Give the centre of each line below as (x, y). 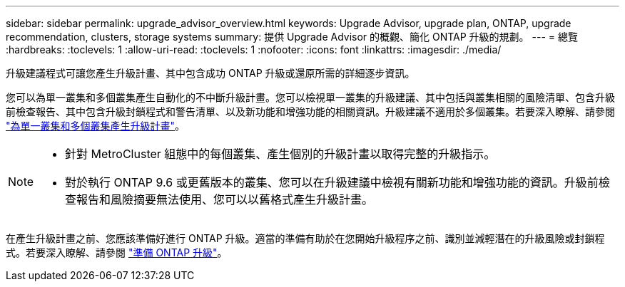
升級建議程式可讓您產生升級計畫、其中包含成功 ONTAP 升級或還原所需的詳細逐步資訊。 (210, 73)
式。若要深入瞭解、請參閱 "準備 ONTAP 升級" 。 (117, 252)
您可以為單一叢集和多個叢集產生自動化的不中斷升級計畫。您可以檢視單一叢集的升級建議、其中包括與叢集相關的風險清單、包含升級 (310, 97)
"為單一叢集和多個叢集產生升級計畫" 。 (96, 126)
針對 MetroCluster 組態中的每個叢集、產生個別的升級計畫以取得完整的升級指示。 (280, 154)
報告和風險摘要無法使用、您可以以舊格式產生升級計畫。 (225, 199)
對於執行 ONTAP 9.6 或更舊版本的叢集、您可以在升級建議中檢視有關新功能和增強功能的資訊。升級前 (332, 182)
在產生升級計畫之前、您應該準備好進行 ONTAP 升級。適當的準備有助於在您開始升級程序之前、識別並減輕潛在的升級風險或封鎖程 (305, 238)
